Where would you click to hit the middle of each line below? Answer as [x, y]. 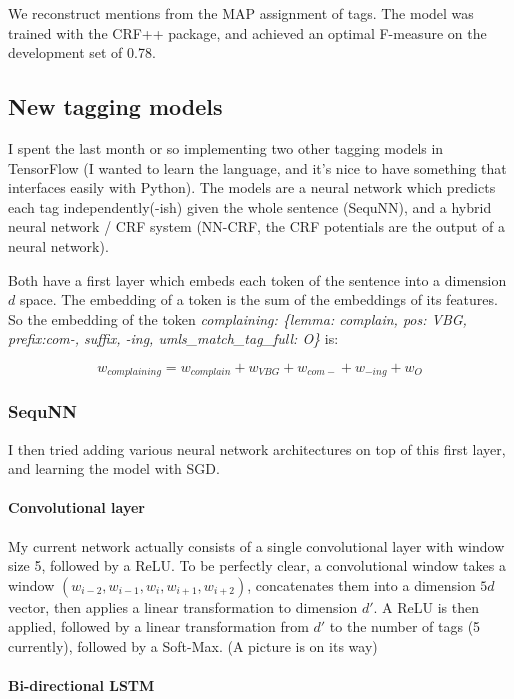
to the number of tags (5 [405, 626]
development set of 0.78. [82, 52]
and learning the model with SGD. [114, 468]
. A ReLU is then [426, 606]
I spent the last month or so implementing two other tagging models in [226, 147]
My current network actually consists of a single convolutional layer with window [256, 545]
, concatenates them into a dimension [361, 584]
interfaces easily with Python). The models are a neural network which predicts [252, 187]
